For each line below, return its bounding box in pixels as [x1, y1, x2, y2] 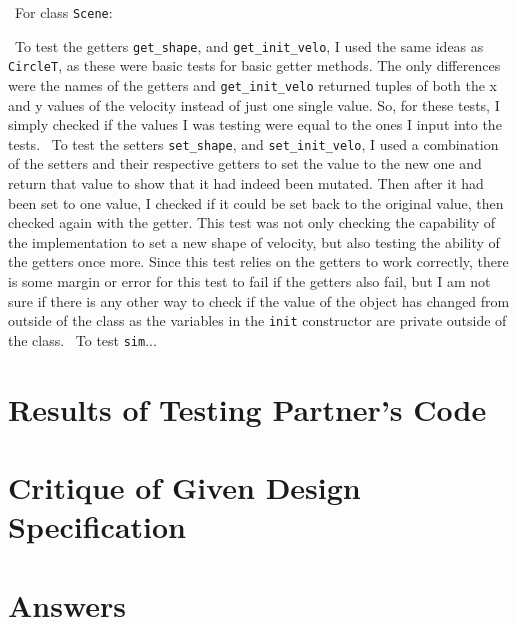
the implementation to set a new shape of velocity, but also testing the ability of [8, 231, 500, 252]
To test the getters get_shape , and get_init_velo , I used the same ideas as [14, 35, 484, 56]
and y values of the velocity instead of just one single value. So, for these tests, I [8, 94, 500, 115]
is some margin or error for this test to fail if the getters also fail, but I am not [8, 271, 491, 292]
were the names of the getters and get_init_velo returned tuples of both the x [8, 74, 497, 95]
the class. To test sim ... [8, 329, 157, 350]
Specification [8, 506, 186, 547]
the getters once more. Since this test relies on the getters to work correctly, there [8, 251, 509, 272]
